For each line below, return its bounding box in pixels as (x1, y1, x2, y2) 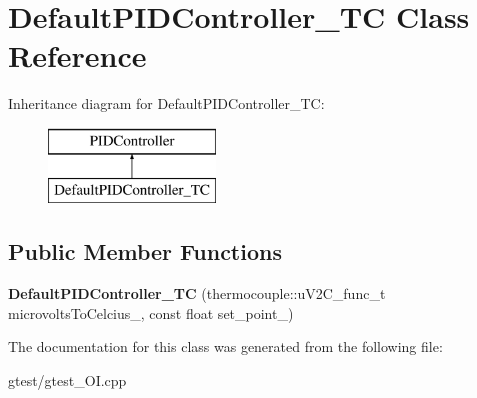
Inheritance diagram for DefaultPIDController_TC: (8, 93, 325, 114)
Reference (8, 35, 147, 76)
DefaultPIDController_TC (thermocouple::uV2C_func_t (8, 283, 386, 304)
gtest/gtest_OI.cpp (8, 370, 127, 391)
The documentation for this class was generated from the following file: (8, 336, 443, 357)
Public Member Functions (8, 236, 282, 267)
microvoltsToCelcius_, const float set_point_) (8, 302, 294, 323)
